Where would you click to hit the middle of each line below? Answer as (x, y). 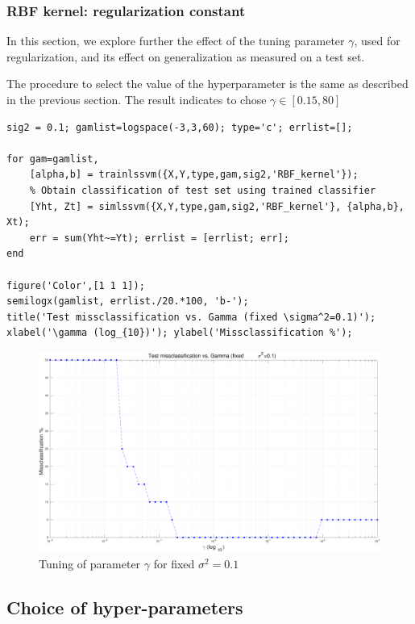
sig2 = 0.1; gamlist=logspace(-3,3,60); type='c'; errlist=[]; (180, 127)
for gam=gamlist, (53, 159)
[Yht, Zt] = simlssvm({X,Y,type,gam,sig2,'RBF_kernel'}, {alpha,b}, (217, 206)
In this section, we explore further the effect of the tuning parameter (176, 41)
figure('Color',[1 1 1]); (76, 285)
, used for (377, 41)
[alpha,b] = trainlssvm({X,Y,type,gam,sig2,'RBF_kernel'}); (194, 175)
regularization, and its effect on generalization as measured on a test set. (186, 56)
